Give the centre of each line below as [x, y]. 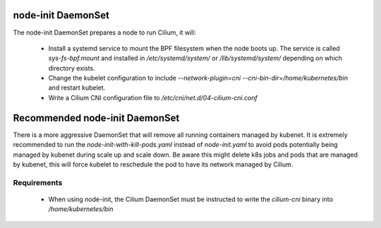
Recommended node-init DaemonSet [96, 118]
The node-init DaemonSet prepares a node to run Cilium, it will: [105, 32]
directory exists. [72, 68]
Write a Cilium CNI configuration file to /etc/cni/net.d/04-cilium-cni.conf [153, 97]
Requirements [38, 182]
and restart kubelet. [77, 88]
